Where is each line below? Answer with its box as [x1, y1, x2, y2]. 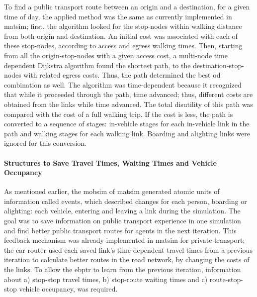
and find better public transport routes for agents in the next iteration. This [4, 225, 237, 235]
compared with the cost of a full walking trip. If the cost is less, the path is [4, 108, 233, 119]
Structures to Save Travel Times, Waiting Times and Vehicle [4, 157, 217, 168]
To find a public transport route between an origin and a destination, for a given [4, 1, 250, 11]
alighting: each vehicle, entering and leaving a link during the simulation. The [4, 205, 241, 216]
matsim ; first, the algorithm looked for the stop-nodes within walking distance [4, 21, 242, 31]
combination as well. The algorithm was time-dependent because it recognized [4, 79, 242, 90]
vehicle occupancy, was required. [19, 284, 118, 294]
